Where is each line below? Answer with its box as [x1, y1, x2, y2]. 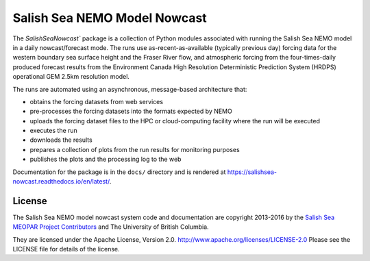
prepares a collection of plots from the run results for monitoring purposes [29, 145, 240, 153]
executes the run [29, 127, 78, 135]
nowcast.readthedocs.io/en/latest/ [12, 177, 110, 186]
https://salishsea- [227, 168, 277, 176]
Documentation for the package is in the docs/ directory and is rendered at [12, 168, 226, 176]
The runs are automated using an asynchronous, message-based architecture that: [12, 85, 247, 93]
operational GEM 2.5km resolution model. [12, 73, 130, 81]
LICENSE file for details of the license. [12, 245, 120, 253]
